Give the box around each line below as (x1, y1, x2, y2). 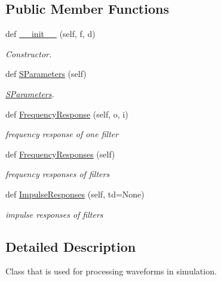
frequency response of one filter (5, 128, 119, 140)
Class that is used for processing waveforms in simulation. (5, 265, 217, 277)
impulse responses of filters (5, 208, 103, 220)
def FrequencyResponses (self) (5, 147, 115, 160)
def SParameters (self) (5, 67, 87, 80)
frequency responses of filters (5, 168, 110, 180)
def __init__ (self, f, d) (5, 27, 96, 40)
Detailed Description (5, 237, 136, 255)
